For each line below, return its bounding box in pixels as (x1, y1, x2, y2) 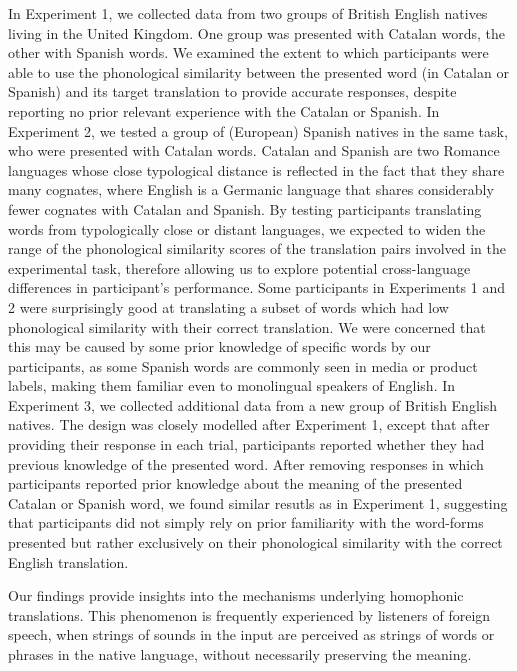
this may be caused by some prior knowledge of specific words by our (8, 336, 431, 357)
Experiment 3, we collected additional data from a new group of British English (8, 394, 497, 415)
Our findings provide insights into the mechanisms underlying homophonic (8, 585, 464, 606)
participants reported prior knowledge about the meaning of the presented (8, 473, 463, 494)
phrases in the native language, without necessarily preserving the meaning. (8, 644, 472, 664)
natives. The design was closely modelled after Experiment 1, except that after (8, 414, 490, 435)
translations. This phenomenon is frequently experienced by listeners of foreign (8, 604, 491, 625)
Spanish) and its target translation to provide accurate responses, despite (8, 81, 457, 102)
